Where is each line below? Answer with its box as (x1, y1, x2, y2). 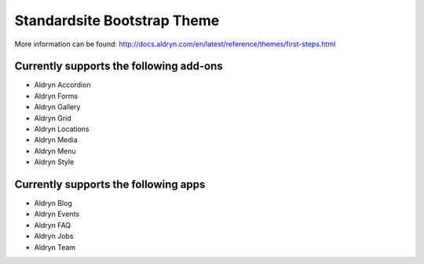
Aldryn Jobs (34, 232, 74, 241)
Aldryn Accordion (34, 80, 91, 90)
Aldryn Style (34, 157, 75, 167)
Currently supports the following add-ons (14, 60, 223, 73)
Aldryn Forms (34, 91, 79, 101)
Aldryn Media (34, 135, 78, 145)
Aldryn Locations (34, 124, 90, 134)
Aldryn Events (34, 209, 80, 219)
